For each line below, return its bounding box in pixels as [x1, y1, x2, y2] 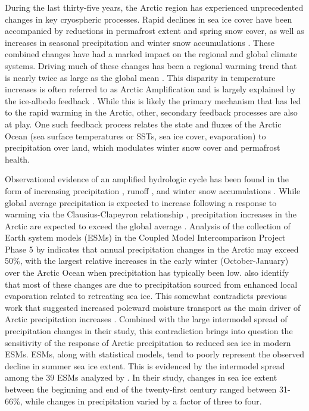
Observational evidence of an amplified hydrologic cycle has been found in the [5, 173, 289, 185]
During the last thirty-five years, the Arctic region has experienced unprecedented [5, 1, 304, 13]
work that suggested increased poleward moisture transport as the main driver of [5, 301, 301, 313]
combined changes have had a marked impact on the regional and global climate [5, 48, 298, 60]
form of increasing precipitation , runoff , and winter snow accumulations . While [5, 184, 301, 197]
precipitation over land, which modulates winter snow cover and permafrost [5, 141, 280, 154]
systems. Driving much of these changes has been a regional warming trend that [5, 59, 297, 71]
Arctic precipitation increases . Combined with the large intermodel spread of [5, 313, 288, 325]
